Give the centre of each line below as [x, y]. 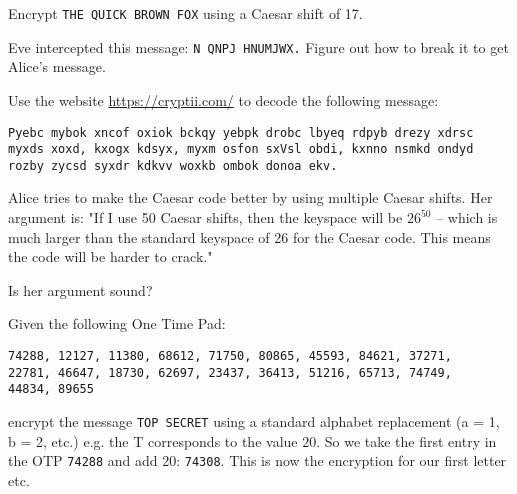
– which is [467, 217]
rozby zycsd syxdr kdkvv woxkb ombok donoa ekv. [173, 165]
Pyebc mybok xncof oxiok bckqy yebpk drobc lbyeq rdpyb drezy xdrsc [241, 132]
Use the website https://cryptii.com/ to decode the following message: [223, 99]
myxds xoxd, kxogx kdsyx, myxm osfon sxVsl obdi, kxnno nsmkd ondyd [241, 149]
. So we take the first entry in [406, 440]
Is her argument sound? [80, 289]
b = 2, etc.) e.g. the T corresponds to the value [153, 440]
